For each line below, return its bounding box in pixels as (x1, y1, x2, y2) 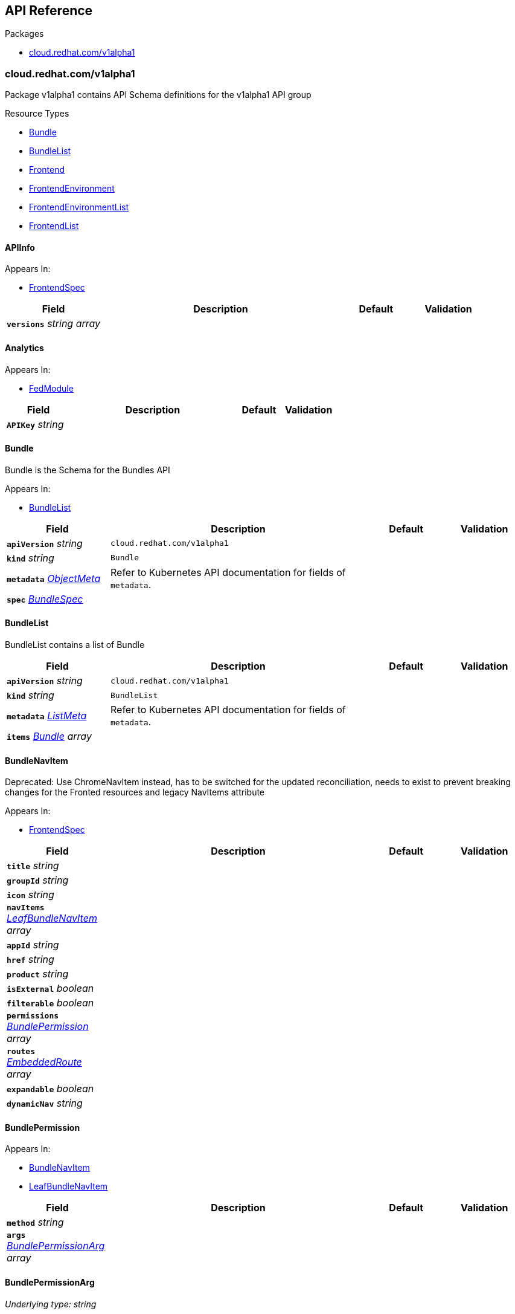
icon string (7, 888, 54, 901)
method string (7, 1216, 64, 1229)
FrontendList (29, 221, 79, 231)
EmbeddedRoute (7, 1056, 82, 1069)
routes (7, 1047, 35, 1057)
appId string (7, 939, 59, 951)
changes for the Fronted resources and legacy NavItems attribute (5, 787, 265, 798)
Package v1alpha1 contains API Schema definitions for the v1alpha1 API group (5, 89, 312, 100)
